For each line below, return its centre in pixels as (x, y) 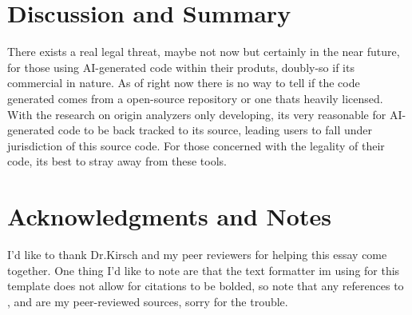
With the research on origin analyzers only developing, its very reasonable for (197, 114)
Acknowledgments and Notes (169, 216)
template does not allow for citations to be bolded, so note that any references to (206, 286)
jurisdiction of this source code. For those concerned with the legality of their (196, 145)
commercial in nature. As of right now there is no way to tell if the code (184, 83)
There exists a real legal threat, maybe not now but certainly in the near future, (204, 52)
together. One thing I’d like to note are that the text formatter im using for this (204, 270)
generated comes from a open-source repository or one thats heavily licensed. (195, 98)
